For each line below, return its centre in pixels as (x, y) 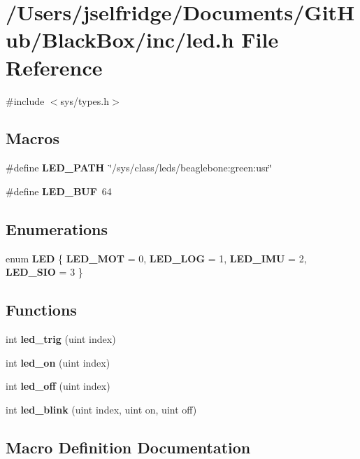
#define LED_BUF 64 (59, 191)
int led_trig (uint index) (61, 339)
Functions (41, 310)
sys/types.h (85, 100)
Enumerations (57, 228)
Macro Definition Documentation (128, 447)
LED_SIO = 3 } (44, 272)
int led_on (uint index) (58, 362)
